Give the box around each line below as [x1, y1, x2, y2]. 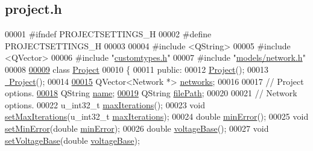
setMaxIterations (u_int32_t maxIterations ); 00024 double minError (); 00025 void [5, 110, 309, 123]
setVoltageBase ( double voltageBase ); [5, 134, 140, 146]
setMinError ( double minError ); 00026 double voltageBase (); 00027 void [5, 122, 269, 134]
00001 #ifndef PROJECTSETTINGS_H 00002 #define [5, 28, 212, 40]
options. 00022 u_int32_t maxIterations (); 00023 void [5, 98, 205, 111]
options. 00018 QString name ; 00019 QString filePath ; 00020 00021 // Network [5, 87, 297, 99]
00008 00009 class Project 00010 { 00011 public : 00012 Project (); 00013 [5, 63, 268, 75]
